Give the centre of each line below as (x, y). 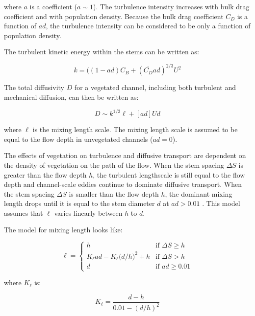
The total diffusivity (34, 87)
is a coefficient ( (53, 6)
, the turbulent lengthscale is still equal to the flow (169, 174)
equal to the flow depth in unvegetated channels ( (78, 139)
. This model (221, 203)
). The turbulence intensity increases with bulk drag (171, 6)
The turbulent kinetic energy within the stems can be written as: (102, 52)
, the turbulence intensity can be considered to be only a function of (148, 26)
